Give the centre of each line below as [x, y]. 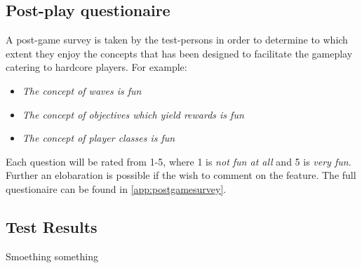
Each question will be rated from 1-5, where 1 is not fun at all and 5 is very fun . [179, 161]
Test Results [52, 226]
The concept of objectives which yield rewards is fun [133, 114]
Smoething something [52, 256]
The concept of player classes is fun [99, 138]
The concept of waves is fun [82, 90]
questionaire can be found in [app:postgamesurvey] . [116, 188]
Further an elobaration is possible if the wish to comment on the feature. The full [181, 175]
